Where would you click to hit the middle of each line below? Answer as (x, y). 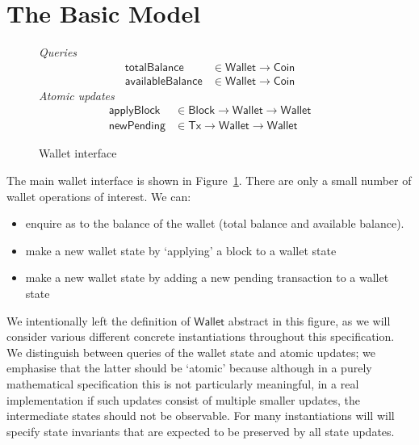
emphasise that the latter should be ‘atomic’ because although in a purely (189, 368)
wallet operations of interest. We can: (99, 196)
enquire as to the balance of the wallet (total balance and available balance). (215, 223)
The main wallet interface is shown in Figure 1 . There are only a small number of (209, 181)
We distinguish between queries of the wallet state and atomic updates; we (191, 352)
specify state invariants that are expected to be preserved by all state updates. (201, 431)
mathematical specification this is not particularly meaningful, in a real (183, 383)
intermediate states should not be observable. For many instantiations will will (201, 416)
